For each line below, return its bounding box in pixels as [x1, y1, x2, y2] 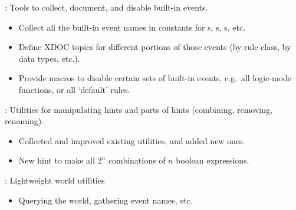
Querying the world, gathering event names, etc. [18, 194, 193, 206]
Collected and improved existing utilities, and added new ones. [18, 134, 245, 146]
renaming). [5, 115, 44, 127]
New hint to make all [18, 154, 95, 166]
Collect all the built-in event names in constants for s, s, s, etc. [18, 21, 246, 33]
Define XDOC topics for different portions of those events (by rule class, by [18, 41, 291, 53]
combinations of [108, 154, 166, 166]
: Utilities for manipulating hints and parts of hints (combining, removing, [5, 103, 272, 115]
